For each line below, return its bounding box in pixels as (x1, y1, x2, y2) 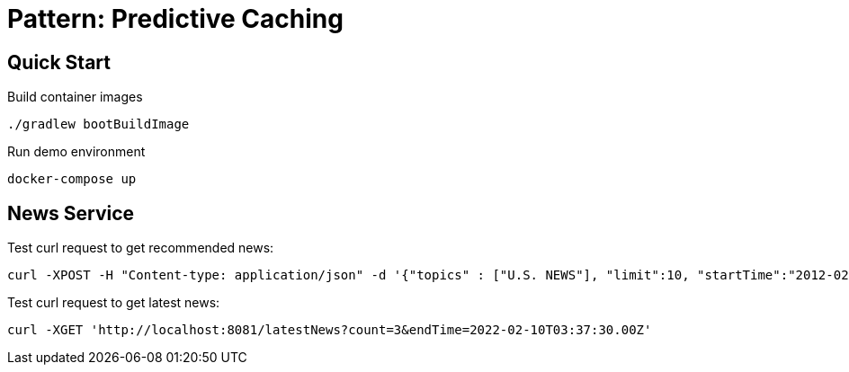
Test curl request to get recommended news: (7, 240, 274, 256)
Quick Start (7, 50, 111, 74)
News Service (7, 201, 135, 225)
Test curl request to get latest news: (7, 295, 220, 311)
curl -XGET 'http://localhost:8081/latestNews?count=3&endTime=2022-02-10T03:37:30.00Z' (7, 323, 652, 338)
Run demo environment (7, 144, 146, 160)
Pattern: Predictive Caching (7, 4, 344, 34)
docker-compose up (7, 172, 137, 187)
